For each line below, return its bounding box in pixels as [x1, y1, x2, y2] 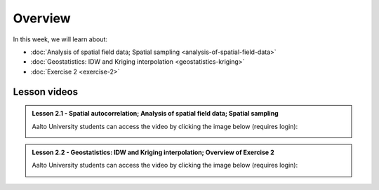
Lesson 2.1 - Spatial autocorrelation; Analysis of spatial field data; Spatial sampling [32, 109, 279, 118]
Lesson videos [13, 86, 79, 97]
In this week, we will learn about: [13, 35, 108, 43]
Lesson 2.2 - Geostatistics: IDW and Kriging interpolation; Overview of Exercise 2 [32, 148, 274, 156]
